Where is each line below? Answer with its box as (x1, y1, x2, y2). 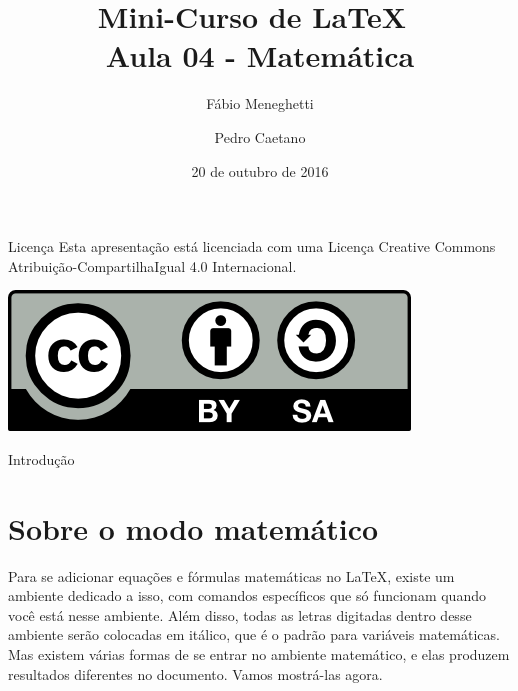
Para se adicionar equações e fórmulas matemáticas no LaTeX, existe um (8, 565, 455, 586)
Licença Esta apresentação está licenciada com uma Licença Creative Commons (8, 236, 496, 257)
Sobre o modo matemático (8, 507, 379, 548)
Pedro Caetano (214, 126, 306, 147)
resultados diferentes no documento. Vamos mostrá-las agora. (8, 663, 383, 684)
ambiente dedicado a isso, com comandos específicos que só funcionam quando (8, 585, 486, 606)
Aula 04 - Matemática (105, 35, 415, 76)
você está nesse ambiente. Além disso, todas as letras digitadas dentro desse (8, 604, 472, 625)
